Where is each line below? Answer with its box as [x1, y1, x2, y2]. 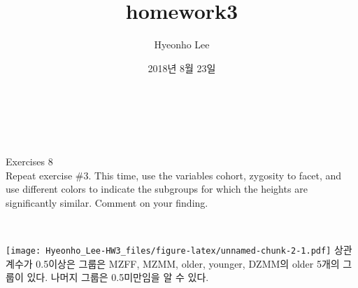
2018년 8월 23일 [148, 60, 216, 75]
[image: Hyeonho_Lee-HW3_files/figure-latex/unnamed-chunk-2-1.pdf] [6, 246, 331, 256]
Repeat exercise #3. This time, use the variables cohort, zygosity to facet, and [6, 167, 342, 182]
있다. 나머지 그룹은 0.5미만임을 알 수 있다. [27, 270, 209, 284]
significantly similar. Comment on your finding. [6, 196, 208, 210]
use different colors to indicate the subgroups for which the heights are [6, 181, 308, 196]
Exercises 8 [6, 154, 53, 169]
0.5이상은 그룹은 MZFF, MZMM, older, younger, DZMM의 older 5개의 [36, 256, 340, 270]
